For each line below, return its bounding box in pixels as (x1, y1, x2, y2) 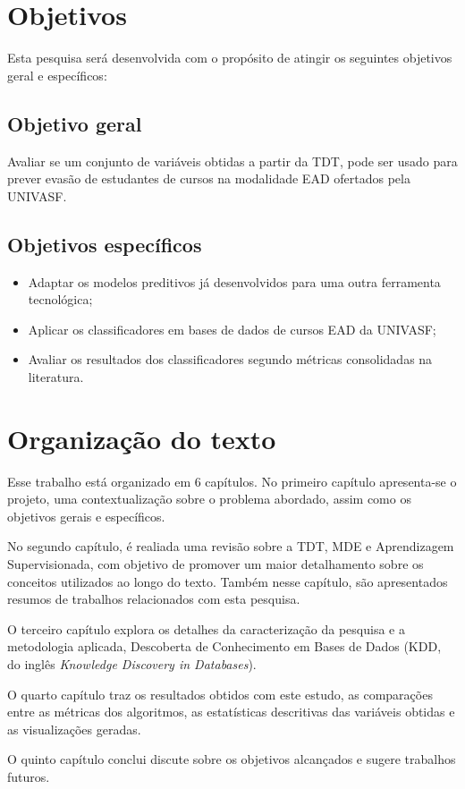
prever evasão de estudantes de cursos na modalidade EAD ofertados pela (7, 169, 410, 188)
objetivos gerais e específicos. (7, 506, 165, 525)
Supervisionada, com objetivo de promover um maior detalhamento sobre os (7, 554, 424, 573)
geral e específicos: (7, 65, 107, 84)
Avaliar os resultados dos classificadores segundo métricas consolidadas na (28, 350, 433, 369)
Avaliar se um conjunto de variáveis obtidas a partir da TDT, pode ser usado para (7, 151, 458, 170)
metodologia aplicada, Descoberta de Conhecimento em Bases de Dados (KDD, (7, 637, 442, 656)
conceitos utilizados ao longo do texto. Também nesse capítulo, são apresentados (7, 572, 448, 590)
